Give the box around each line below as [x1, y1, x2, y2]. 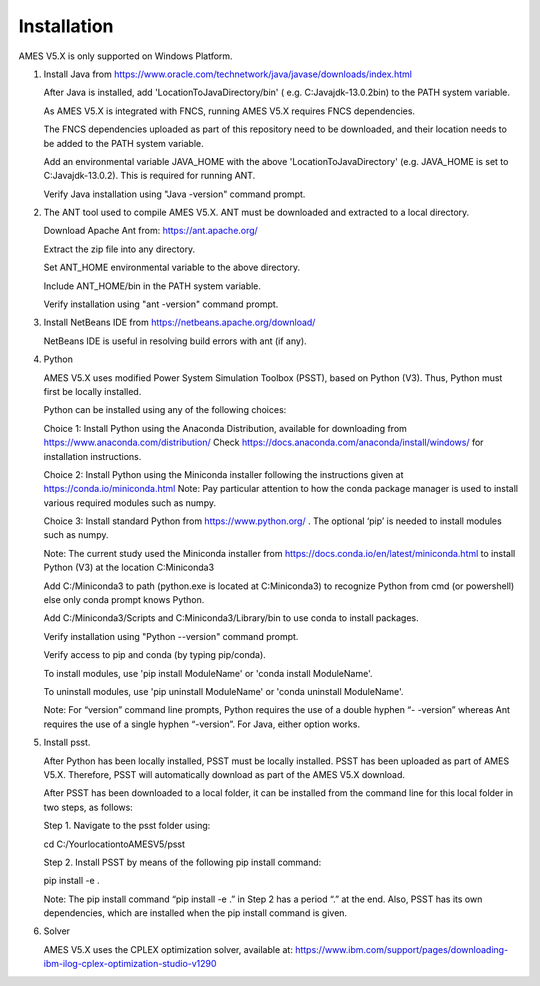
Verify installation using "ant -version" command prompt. [43, 298, 279, 310]
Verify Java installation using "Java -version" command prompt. [43, 188, 306, 200]
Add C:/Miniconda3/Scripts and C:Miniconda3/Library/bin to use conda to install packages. [43, 612, 419, 624]
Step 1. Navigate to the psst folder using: [43, 820, 211, 832]
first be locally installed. [43, 385, 142, 397]
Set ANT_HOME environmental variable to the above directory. [43, 261, 300, 274]
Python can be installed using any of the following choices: [43, 404, 287, 416]
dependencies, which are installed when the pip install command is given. [43, 907, 348, 919]
